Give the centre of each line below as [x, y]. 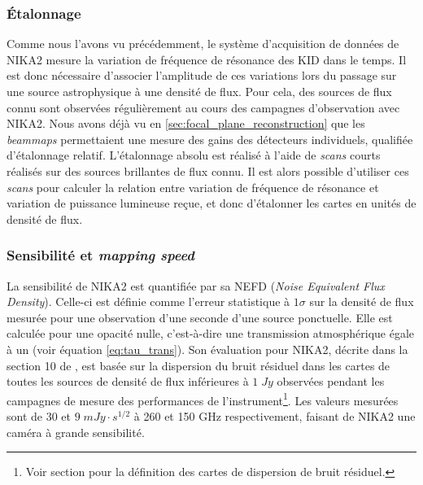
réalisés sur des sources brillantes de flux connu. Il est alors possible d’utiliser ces [208, 170]
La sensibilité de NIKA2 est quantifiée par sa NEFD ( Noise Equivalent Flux [196, 285]
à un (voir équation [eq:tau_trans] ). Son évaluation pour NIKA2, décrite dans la [207, 349]
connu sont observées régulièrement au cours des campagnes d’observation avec [203, 107]
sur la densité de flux [362, 301]
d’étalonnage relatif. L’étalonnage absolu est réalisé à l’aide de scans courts [194, 155]
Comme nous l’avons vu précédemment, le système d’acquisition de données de [203, 44]
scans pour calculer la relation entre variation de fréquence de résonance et [193, 187]
